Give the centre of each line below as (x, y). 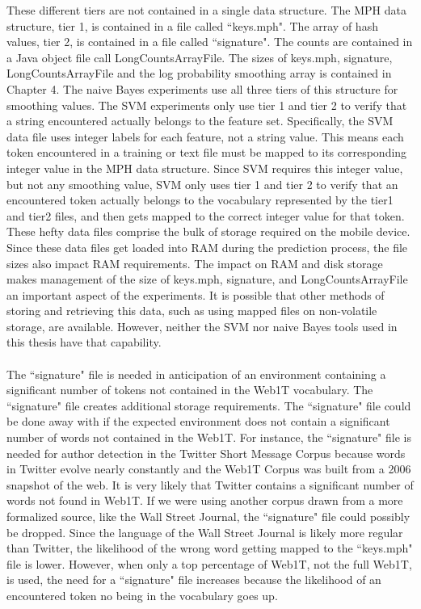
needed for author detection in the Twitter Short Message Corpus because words (206, 453)
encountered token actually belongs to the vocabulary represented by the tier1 (200, 200)
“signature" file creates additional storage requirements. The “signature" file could (209, 405)
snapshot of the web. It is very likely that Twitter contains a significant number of (210, 484)
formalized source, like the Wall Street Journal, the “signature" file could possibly (208, 516)
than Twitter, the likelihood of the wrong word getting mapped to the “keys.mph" (210, 548)
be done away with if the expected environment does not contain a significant (198, 421)
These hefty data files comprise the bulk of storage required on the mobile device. (208, 231)
